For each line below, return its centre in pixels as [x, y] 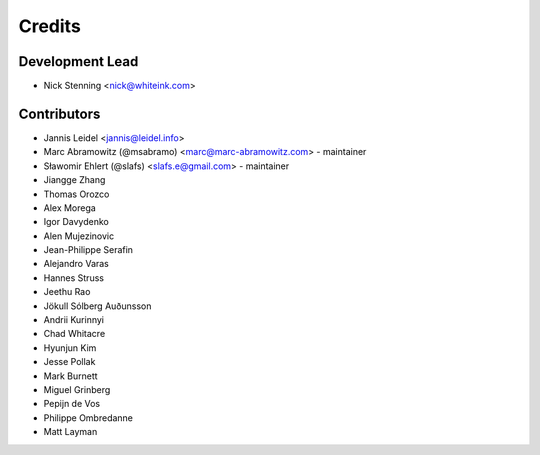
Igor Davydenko [76, 222]
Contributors [59, 113]
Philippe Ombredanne [88, 417]
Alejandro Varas [76, 264]
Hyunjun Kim [70, 347]
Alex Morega [70, 207]
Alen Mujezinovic [79, 236]
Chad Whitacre [74, 334]
